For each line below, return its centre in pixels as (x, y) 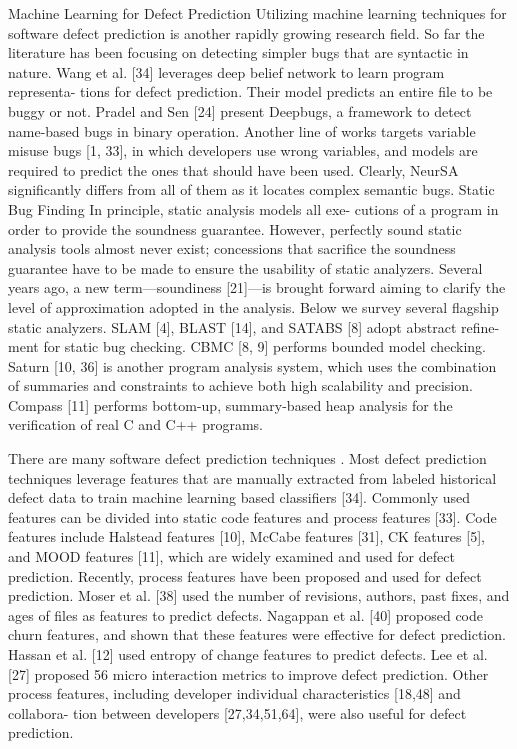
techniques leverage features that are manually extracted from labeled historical (252, 477)
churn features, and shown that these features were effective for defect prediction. (257, 634)
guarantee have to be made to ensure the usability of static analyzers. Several (245, 267)
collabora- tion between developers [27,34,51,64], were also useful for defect (237, 712)
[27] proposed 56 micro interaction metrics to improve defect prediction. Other (248, 673)
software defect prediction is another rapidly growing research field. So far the (246, 32)
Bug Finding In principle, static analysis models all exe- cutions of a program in (253, 208)
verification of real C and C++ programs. (135, 424)
